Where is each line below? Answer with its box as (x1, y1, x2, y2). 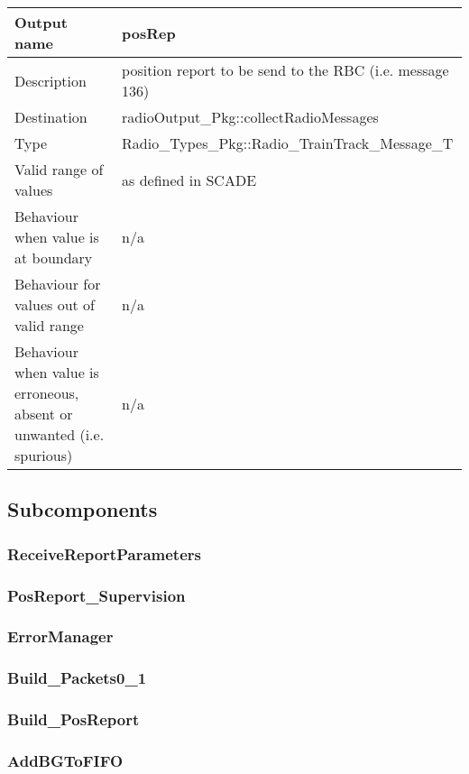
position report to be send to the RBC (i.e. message (122, 60, 449, 80)
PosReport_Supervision (7, 584, 186, 606)
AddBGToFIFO (7, 749, 124, 771)
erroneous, (14, 382, 79, 403)
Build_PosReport (7, 708, 140, 731)
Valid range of (14, 159, 104, 180)
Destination (14, 106, 87, 127)
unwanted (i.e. (14, 424, 105, 445)
